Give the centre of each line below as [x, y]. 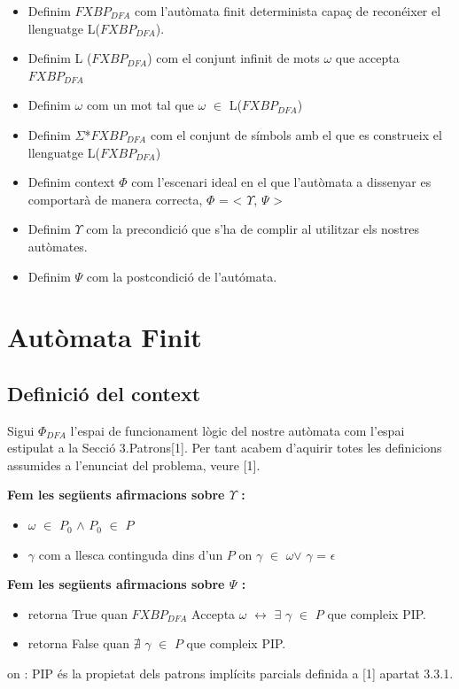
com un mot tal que [140, 105]
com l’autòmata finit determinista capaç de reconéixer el [288, 11]
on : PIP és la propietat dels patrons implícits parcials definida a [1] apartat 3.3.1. [230, 674]
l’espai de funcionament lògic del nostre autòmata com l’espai [237, 430]
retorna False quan [79, 643]
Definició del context [104, 393]
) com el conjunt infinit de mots [233, 58]
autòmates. [58, 246]
